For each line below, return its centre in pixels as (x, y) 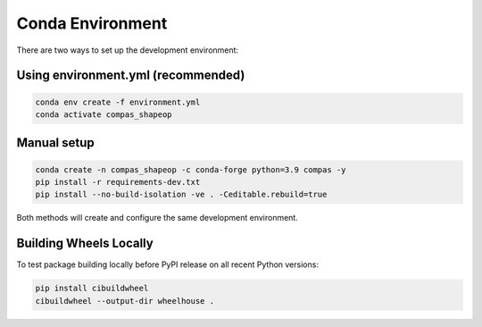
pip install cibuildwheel (92, 289)
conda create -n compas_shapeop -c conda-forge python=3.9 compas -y (191, 169)
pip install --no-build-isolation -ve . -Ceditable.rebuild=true (181, 195)
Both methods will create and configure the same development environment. (157, 218)
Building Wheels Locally (85, 243)
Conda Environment (92, 23)
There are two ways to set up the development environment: (128, 50)
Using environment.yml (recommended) (131, 75)
